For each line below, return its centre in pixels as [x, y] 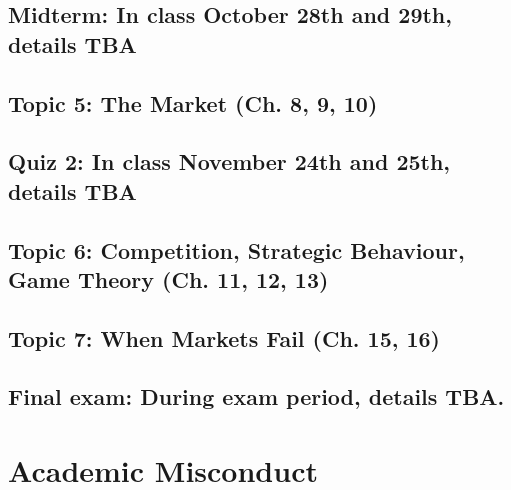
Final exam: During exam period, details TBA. [256, 396]
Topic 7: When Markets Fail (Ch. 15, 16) [224, 337]
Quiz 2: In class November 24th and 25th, [229, 161]
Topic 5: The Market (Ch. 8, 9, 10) [193, 102]
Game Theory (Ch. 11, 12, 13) [168, 278]
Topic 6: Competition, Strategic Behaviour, [236, 249]
